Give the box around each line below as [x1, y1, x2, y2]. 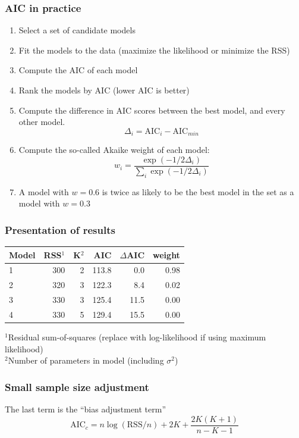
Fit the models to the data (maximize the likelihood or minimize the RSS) [18, 43, 290, 56]
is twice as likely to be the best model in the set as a [102, 185, 294, 198]
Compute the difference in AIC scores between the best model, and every [18, 104, 285, 116]
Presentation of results [5, 222, 115, 237]
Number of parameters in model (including [8, 354, 164, 367]
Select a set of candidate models [18, 24, 136, 36]
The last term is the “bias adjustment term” [5, 403, 166, 415]
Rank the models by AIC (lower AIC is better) [18, 84, 190, 96]
